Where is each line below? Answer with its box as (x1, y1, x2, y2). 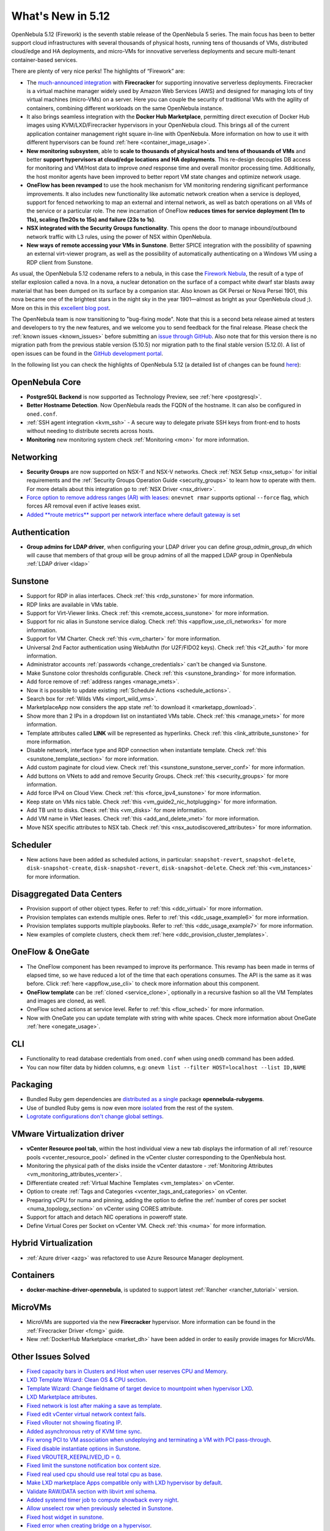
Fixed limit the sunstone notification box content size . (26, 1462, 161, 1469)
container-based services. (11, 56, 78, 64)
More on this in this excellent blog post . (11, 304, 111, 312)
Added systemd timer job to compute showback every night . (26, 1496, 179, 1503)
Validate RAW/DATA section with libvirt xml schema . (26, 1488, 157, 1495)
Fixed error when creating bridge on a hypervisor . (26, 1522, 152, 1529)
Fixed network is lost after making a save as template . (26, 1402, 162, 1409)
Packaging (11, 1080, 53, 1090)
